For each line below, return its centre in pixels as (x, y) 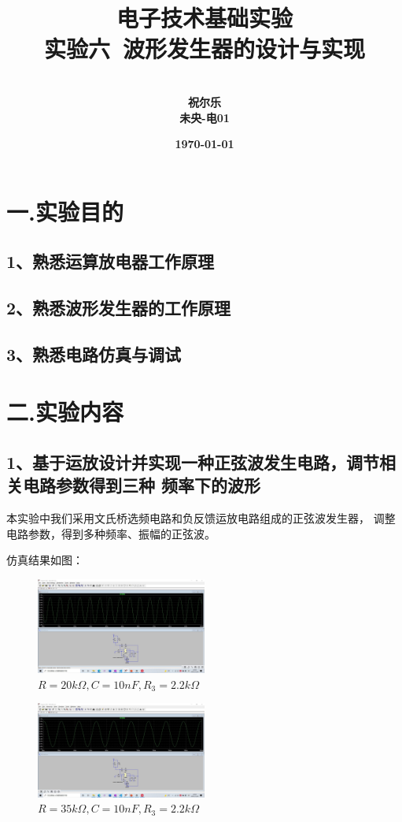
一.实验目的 (65, 211)
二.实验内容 (65, 412)
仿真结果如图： (45, 560)
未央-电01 (205, 117)
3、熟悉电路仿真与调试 (94, 353)
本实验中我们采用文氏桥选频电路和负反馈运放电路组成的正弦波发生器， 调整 (201, 518)
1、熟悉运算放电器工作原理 (111, 261)
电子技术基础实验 (204, 18)
